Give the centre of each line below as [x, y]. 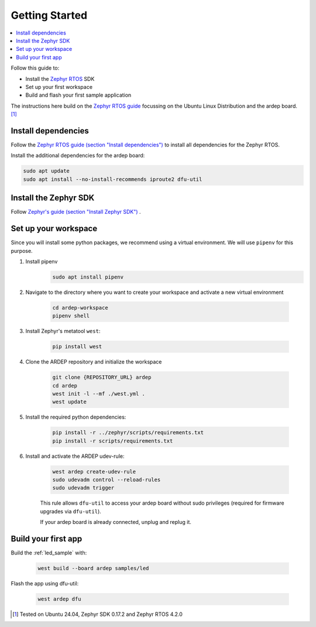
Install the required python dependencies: [76, 417]
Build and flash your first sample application [78, 95]
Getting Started [49, 15]
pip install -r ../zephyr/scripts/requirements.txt [128, 433]
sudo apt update [47, 171]
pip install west [77, 347]
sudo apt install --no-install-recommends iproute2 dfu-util [113, 179]
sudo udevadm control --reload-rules [107, 480]
